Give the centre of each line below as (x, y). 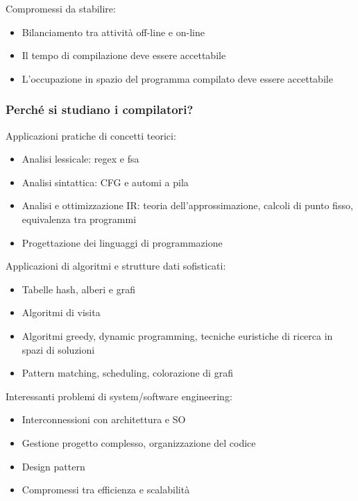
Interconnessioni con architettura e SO (104, 419)
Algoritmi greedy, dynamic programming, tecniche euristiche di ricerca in (177, 335)
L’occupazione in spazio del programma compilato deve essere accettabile (177, 78)
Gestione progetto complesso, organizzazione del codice (139, 442)
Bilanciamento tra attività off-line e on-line (113, 32)
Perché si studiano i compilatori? (100, 109)
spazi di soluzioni (58, 349)
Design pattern (53, 466)
